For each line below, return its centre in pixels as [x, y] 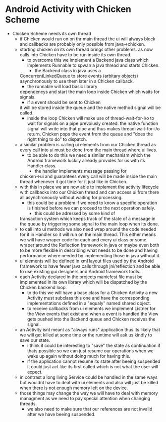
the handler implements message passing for [81, 171]
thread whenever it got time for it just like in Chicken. [74, 181]
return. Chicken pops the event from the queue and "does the [90, 134]
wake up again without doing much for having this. [79, 356]
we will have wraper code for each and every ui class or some [83, 239]
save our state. [35, 340]
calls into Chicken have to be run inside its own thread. [76, 54]
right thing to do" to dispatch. [57, 139]
